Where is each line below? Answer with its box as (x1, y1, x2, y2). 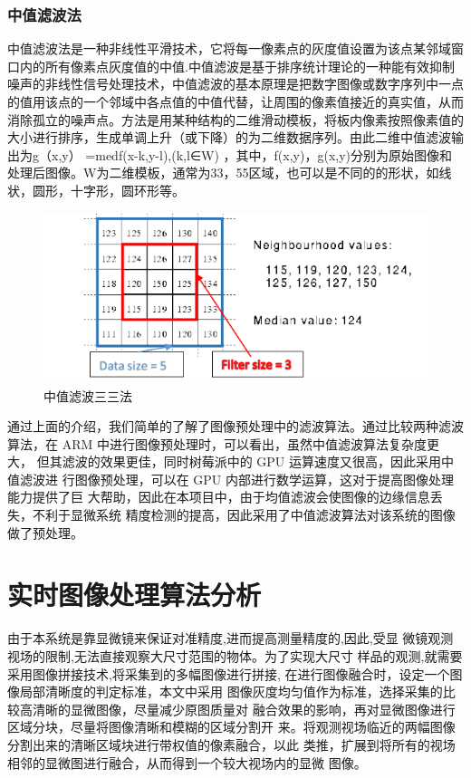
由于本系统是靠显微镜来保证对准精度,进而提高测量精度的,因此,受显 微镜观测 (7, 629, 454, 648)
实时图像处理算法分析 (7, 576, 262, 613)
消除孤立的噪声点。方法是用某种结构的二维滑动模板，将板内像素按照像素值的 (7, 110, 464, 129)
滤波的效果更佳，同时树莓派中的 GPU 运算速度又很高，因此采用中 (62, 452, 455, 471)
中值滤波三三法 (43, 386, 132, 405)
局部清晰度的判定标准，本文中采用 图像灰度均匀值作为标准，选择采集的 (19, 682, 443, 701)
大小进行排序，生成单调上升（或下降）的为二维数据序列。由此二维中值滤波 (7, 128, 451, 147)
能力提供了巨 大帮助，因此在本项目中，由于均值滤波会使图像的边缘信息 (7, 487, 430, 506)
